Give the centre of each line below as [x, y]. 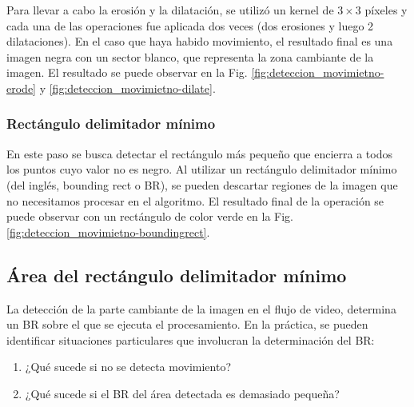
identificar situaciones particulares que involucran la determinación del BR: [191, 339]
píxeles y [386, 10]
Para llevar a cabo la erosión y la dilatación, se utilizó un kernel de [170, 10]
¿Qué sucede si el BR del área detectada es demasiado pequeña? [182, 393]
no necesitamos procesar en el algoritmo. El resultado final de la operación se [195, 200]
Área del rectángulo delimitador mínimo [177, 275]
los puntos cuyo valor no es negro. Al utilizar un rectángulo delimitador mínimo [202, 169]
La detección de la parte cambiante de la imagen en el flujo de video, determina [201, 308]
